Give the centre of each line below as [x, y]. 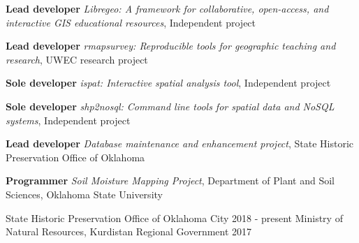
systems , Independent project [68, 120]
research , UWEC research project [77, 59]
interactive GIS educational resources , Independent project [131, 22]
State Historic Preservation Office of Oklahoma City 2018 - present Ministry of [174, 218]
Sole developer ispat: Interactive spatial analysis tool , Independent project [168, 83]
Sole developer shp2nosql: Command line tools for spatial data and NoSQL [170, 106]
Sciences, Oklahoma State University [84, 194]
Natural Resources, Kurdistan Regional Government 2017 [129, 231]
